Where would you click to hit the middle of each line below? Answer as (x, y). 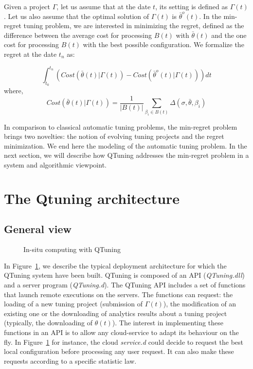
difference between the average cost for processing (78, 35)
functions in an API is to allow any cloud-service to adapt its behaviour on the (121, 332)
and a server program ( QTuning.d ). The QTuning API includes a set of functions (125, 284)
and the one (229, 35)
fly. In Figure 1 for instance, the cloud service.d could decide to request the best (124, 342)
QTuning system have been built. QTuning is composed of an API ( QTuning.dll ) (125, 275)
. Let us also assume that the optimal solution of (77, 16)
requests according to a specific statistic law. (70, 361)
